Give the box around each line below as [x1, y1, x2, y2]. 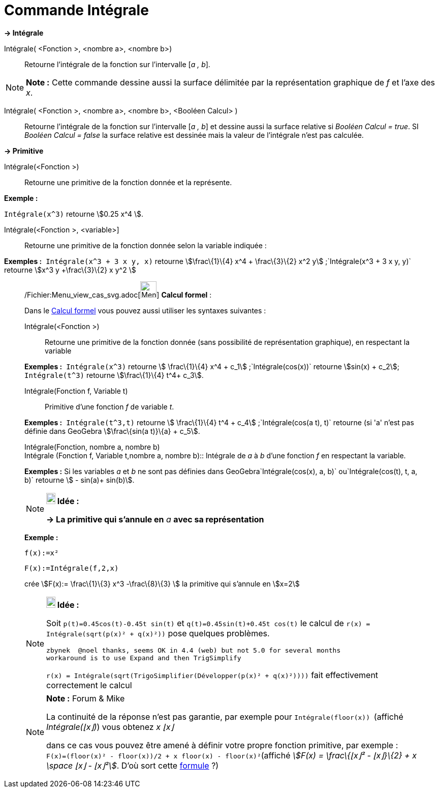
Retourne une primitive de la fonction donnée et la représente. [24, 178, 232, 187]
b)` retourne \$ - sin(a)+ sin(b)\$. [24, 475, 135, 484]
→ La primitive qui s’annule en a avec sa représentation [46, 514, 264, 524]
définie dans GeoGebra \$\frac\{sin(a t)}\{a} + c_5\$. [24, 426, 200, 435]
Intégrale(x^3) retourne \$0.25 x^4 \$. [4, 209, 144, 218]
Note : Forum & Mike [46, 693, 125, 703]
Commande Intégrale [4, 2, 149, 19]
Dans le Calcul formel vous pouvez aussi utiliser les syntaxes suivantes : [24, 306, 266, 315]
